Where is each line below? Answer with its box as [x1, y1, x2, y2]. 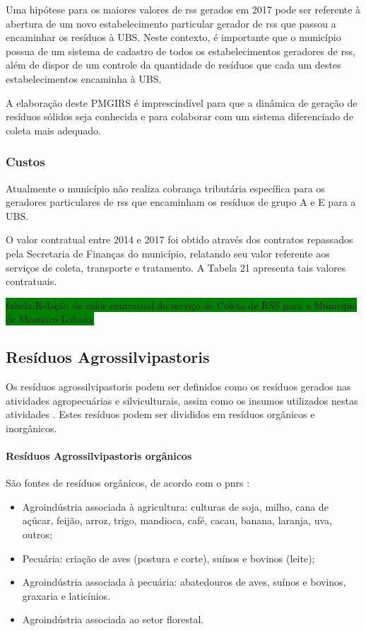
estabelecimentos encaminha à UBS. [6, 71, 162, 86]
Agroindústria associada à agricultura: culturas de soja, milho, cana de [22, 499, 329, 514]
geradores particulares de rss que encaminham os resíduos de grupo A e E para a [6, 195, 356, 209]
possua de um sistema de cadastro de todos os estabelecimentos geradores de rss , [6, 43, 355, 58]
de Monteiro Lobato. [6, 311, 95, 326]
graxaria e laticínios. [22, 588, 111, 603]
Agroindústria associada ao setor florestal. [22, 612, 204, 627]
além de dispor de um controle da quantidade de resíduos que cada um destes [6, 57, 341, 72]
